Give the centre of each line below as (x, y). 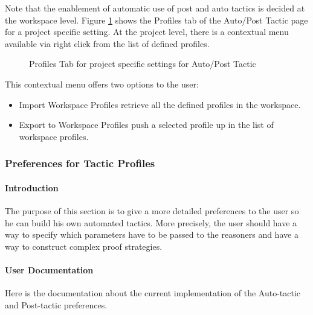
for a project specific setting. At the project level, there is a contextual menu (147, 32)
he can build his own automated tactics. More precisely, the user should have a (151, 222)
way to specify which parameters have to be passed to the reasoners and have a (152, 234)
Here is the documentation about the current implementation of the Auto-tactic (153, 293)
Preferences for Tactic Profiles (80, 163)
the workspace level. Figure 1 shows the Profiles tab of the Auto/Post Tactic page (156, 20)
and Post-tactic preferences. (56, 304)
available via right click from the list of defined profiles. (107, 43)
